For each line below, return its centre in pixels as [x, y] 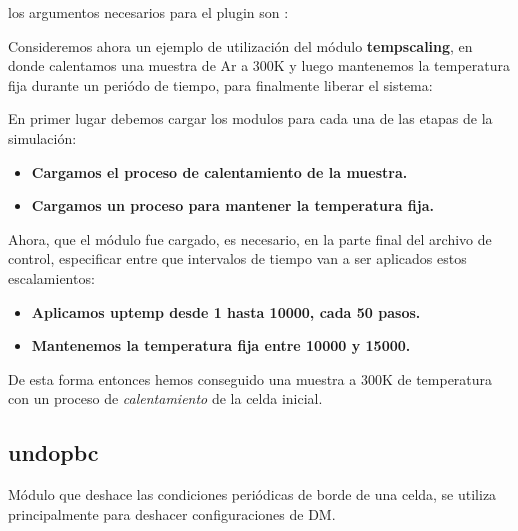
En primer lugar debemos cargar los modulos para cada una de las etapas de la [250, 118]
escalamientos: [51, 277]
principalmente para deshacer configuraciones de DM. [172, 513]
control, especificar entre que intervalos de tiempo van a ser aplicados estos [237, 258]
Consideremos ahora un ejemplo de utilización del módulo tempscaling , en [240, 45]
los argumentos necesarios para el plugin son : [148, 12]
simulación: [42, 137]
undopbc [53, 452]
